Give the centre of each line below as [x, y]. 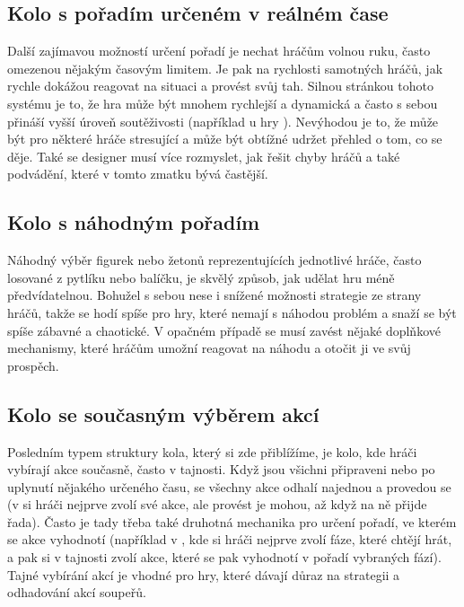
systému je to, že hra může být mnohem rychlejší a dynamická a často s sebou [223, 103]
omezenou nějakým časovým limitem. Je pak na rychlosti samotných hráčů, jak [225, 68]
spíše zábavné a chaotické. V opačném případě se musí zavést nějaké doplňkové [224, 330]
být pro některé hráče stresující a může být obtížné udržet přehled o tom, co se [225, 139]
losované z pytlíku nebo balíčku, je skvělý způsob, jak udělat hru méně [201, 277]
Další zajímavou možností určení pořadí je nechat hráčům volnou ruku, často [219, 51]
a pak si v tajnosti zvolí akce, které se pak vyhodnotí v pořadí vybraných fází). [224, 557]
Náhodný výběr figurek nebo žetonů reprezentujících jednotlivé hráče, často [214, 260]
